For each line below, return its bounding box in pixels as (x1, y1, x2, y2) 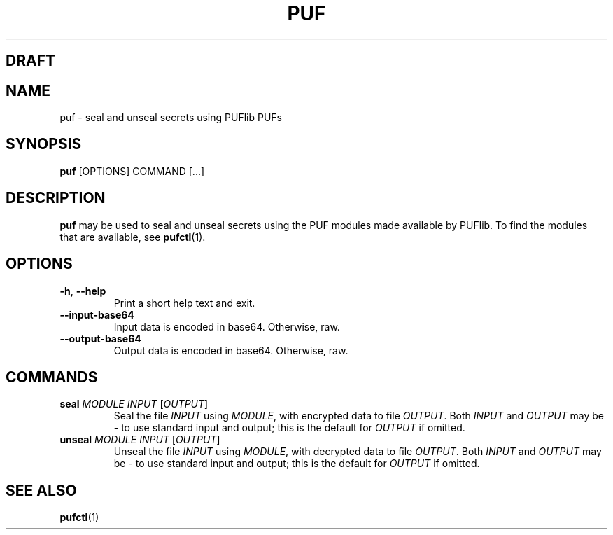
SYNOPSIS (6, 135, 82, 153)
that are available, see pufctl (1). (59, 230, 206, 243)
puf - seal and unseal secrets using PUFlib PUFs (59, 111, 282, 124)
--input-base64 (59, 308, 134, 321)
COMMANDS (6, 368, 98, 386)
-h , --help (59, 284, 106, 297)
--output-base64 (59, 332, 141, 345)
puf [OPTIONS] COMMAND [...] (59, 165, 205, 177)
